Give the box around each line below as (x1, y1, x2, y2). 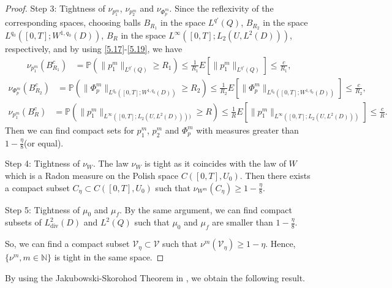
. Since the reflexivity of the (169, 2, 274, 14)
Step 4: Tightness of (5, 157, 80, 170)
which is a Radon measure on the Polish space (5, 169, 179, 181)
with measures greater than (196, 123, 299, 136)
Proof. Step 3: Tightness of (5, 2, 105, 14)
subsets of (5, 216, 42, 229)
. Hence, (265, 237, 296, 250)
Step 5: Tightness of (5, 203, 80, 216)
